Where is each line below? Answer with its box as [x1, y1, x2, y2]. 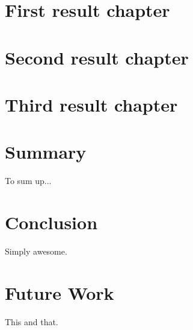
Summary [5, 139, 87, 164]
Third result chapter [5, 92, 178, 116]
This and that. [5, 315, 58, 328]
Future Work [5, 280, 114, 305]
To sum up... [5, 174, 52, 187]
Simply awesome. [5, 244, 67, 257]
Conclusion [5, 210, 98, 235]
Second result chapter [5, 45, 189, 69]
